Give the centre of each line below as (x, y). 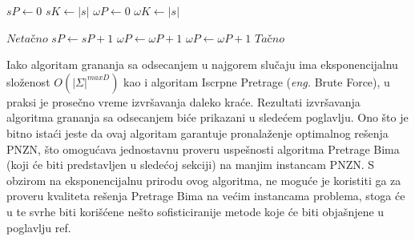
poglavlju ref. (39, 227)
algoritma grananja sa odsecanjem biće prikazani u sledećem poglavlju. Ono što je (207, 117)
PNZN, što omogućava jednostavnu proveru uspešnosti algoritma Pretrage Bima (203, 149)
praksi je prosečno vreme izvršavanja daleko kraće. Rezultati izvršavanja (183, 101)
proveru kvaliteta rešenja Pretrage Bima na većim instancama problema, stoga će (206, 196)
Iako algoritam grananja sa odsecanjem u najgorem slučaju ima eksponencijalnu (202, 64)
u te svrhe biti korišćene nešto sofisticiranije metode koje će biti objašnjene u (195, 211)
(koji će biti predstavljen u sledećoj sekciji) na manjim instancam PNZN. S (191, 165)
